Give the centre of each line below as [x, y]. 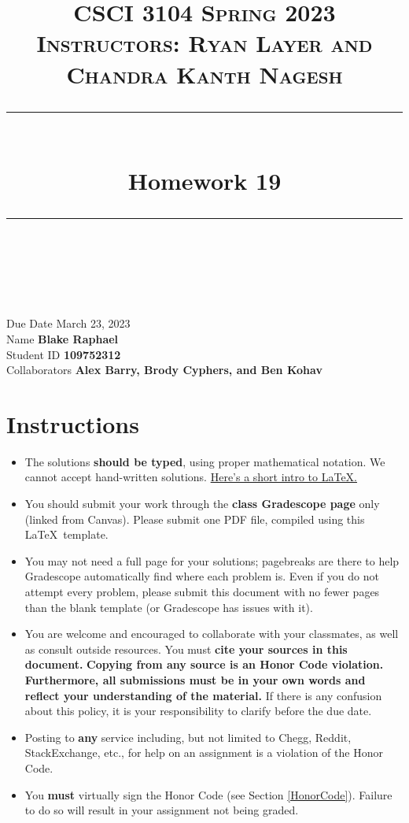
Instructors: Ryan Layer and [204, 43]
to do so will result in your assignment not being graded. [162, 810]
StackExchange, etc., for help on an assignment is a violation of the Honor [204, 753]
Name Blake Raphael [63, 338]
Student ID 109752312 [64, 354]
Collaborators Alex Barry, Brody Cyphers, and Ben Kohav [164, 370]
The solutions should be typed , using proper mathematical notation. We [205, 461]
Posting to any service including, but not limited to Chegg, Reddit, [188, 737]
